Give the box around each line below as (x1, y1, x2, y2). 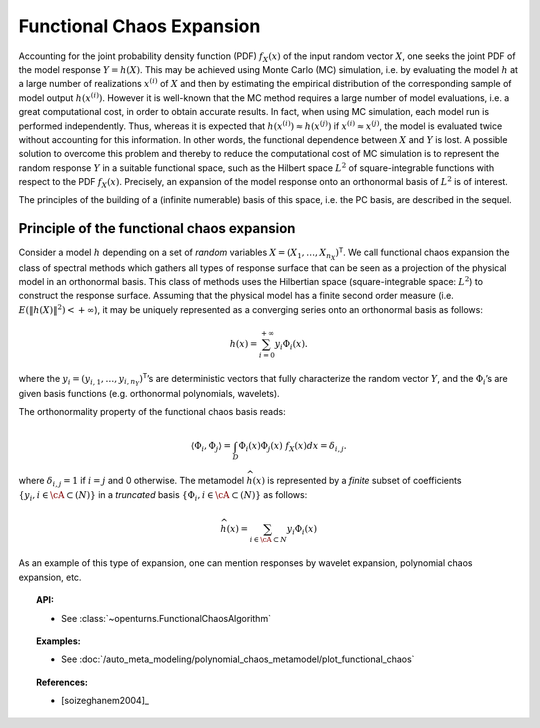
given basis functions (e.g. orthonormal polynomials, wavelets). (18, 387, 280, 399)
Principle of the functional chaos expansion (18, 220, 296, 237)
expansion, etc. (18, 571, 82, 583)
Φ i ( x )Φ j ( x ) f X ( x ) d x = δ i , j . (238, 440, 347, 454)
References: (36, 676, 89, 688)
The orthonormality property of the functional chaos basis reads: (18, 406, 286, 418)
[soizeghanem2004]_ (61, 695, 150, 707)
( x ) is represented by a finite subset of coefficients (252, 475, 462, 487)
